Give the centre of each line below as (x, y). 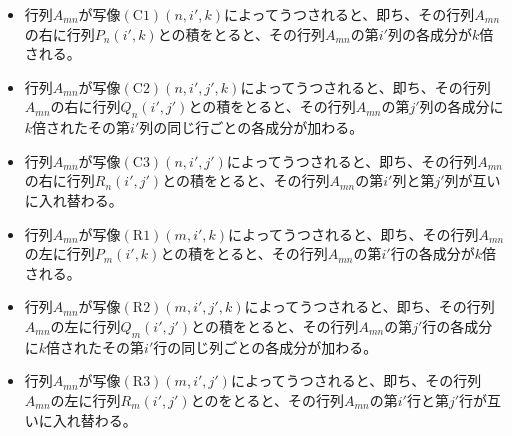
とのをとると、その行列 (267, 399)
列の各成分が (429, 33)
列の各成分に (461, 106)
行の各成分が (432, 253)
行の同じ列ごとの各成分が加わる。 (265, 346)
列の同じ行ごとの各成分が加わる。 (251, 127)
